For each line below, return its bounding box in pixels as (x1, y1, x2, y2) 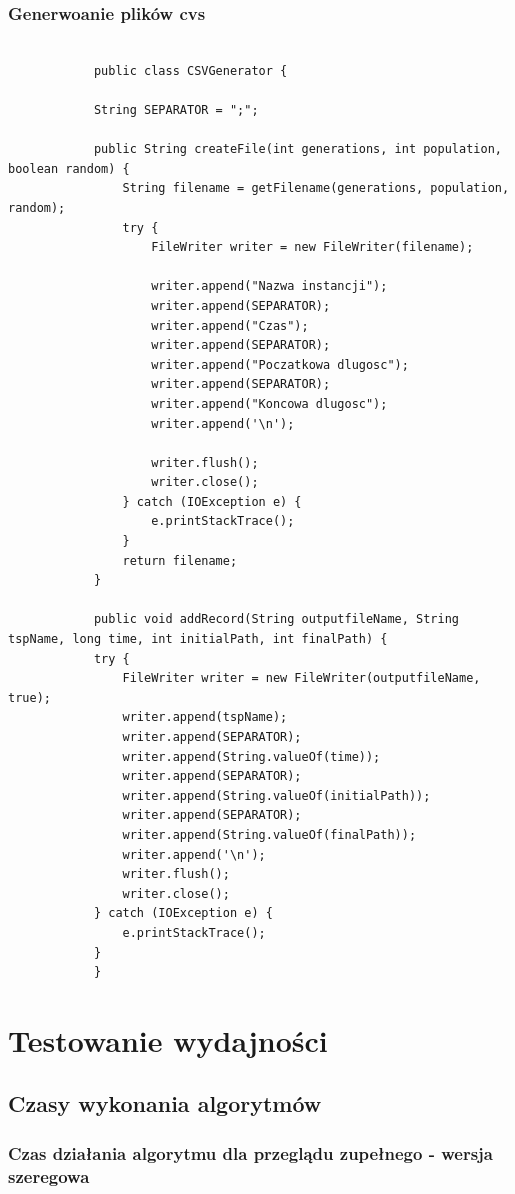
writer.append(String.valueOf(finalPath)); (122, 827, 417, 842)
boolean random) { (8, 161, 130, 176)
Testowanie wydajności (8, 1019, 328, 1060)
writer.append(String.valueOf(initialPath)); (122, 788, 431, 803)
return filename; (122, 553, 238, 568)
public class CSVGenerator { (93, 63, 288, 78)
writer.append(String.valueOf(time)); (122, 749, 381, 764)
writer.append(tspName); (122, 710, 288, 725)
